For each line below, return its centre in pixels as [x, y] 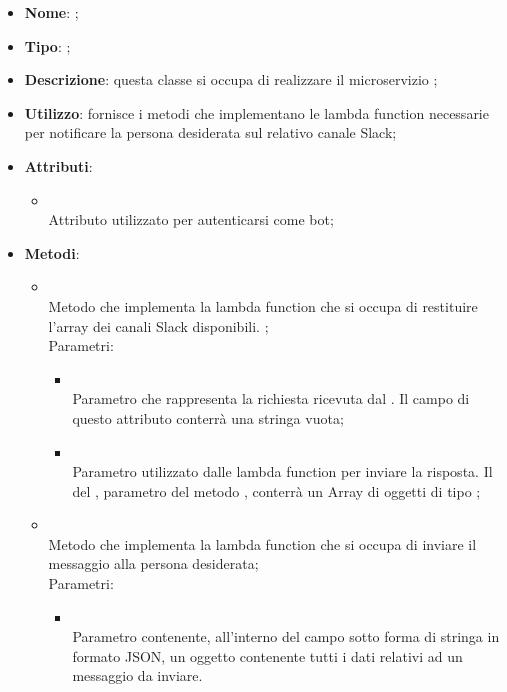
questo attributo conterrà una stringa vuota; [208, 417]
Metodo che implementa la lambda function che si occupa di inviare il [262, 543]
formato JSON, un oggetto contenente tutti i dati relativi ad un [267, 655]
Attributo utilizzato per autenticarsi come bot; [191, 219]
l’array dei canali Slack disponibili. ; [158, 325]
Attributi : [58, 165]
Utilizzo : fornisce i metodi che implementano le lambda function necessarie [256, 112]
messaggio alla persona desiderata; [153, 563]
